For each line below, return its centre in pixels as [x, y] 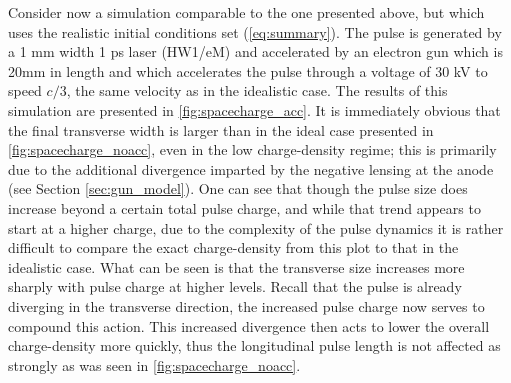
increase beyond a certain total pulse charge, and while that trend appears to [244, 207]
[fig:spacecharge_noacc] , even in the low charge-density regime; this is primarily [252, 149]
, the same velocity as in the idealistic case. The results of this [257, 90]
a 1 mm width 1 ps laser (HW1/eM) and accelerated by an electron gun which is [255, 51]
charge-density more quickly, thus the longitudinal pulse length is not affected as [254, 345]
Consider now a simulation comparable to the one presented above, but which [246, 12]
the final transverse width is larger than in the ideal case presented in [221, 129]
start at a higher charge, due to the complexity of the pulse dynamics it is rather [256, 227]
